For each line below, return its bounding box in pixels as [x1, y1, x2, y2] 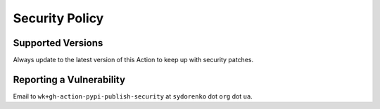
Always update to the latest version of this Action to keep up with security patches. [13, 56, 253, 64]
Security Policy [13, 10, 104, 26]
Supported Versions [13, 37, 103, 49]
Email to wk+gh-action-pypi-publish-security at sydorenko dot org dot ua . [13, 92, 253, 101]
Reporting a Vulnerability [13, 73, 126, 85]
